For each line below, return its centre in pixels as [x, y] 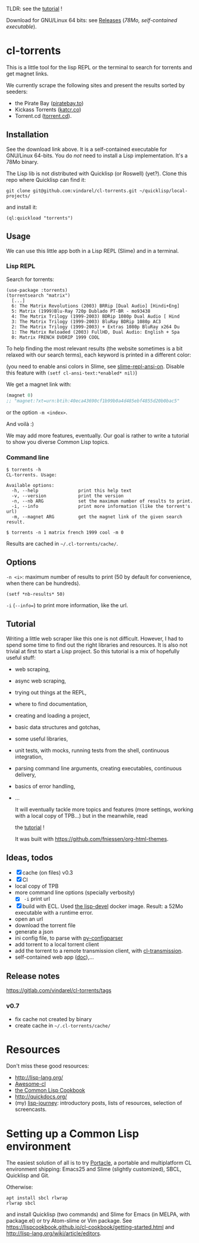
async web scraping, [41, 681]
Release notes [33, 976]
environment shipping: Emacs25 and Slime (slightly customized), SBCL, [94, 1169]
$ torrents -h [24, 470]
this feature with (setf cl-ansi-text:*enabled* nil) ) [72, 373]
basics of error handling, [45, 786]
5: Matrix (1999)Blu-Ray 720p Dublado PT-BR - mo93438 [81, 311]
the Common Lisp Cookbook [50, 1090]
